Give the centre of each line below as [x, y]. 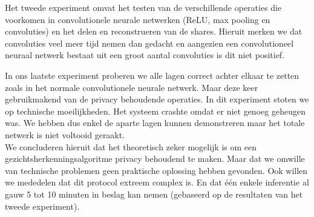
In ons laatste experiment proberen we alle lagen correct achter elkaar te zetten [152, 75]
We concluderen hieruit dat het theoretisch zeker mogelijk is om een [131, 146]
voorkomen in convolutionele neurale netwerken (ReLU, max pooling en [138, 19]
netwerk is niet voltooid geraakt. [65, 134]
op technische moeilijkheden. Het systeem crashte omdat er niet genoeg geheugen [155, 111]
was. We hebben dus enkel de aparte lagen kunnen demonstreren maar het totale [155, 123]
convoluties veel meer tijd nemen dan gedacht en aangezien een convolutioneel [149, 43]
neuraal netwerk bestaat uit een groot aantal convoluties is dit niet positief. [145, 55]
